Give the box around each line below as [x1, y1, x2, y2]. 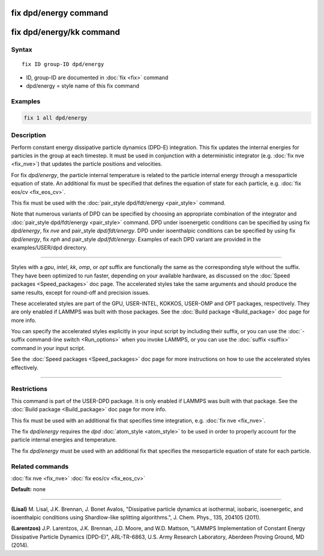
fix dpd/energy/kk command [11, 27, 120, 37]
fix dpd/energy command [11, 8, 109, 18]
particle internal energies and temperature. [11, 436, 117, 444]
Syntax [11, 46, 32, 54]
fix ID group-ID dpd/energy [22, 61, 104, 67]
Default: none [11, 486, 46, 493]
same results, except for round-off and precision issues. [11, 289, 150, 296]
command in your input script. [11, 344, 86, 351]
